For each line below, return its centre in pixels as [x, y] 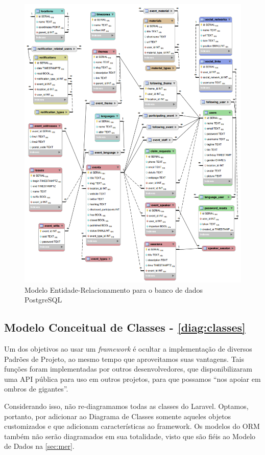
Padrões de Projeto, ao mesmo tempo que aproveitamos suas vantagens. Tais [124, 359]
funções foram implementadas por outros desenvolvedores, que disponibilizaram [128, 369]
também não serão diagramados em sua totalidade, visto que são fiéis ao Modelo [130, 436]
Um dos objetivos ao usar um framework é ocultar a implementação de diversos [128, 349]
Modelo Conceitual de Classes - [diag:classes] [125, 327]
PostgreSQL [43, 300]
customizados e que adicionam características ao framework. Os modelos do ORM [132, 426]
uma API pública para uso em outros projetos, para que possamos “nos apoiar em [132, 378]
